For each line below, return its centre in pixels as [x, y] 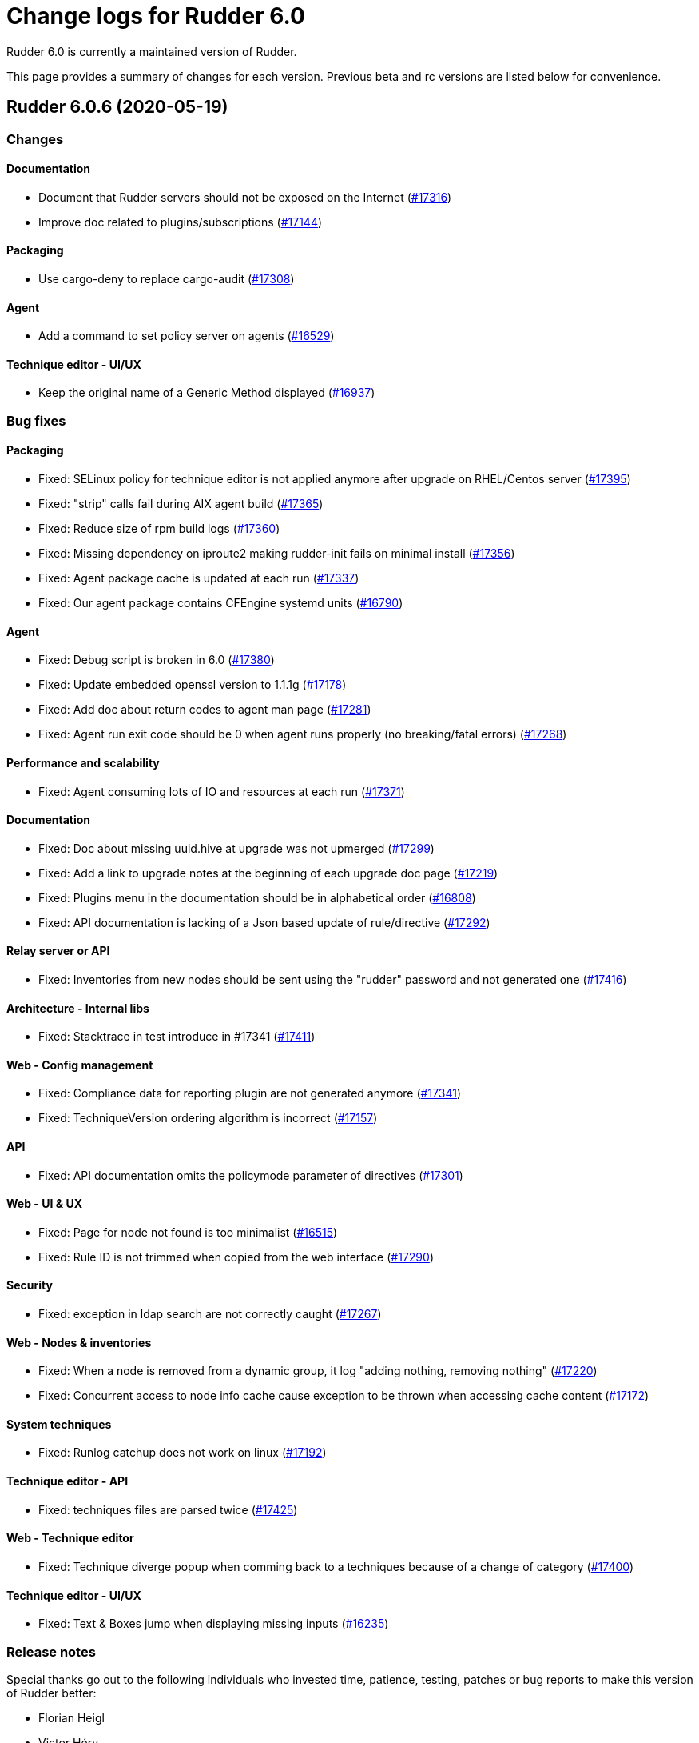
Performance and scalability [83, 762]
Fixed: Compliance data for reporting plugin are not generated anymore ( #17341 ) [250, 1093]
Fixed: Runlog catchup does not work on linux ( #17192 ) [183, 1453]
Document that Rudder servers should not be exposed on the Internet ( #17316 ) [245, 197]
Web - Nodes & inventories [79, 1342]
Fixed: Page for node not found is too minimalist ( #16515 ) [188, 1232]
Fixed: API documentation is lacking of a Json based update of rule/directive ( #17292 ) [264, 922]
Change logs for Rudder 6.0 [156, 16]
